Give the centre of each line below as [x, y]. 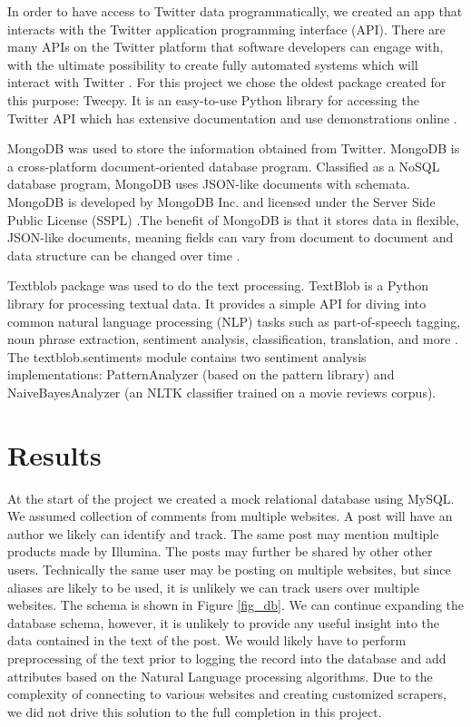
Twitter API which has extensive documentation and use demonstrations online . [232, 118]
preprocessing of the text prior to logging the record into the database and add [227, 658]
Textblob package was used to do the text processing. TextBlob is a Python [218, 285]
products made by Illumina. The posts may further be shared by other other [220, 551]
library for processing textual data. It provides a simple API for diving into [217, 303]
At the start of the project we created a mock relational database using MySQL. [231, 498]
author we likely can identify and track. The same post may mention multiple [223, 533]
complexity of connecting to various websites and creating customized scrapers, [227, 694]
